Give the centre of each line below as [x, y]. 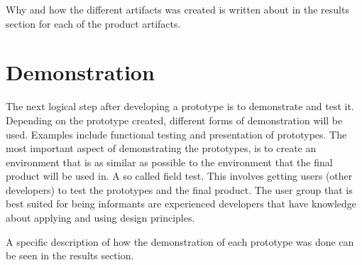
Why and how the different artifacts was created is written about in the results [177, 9]
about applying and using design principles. [100, 218]
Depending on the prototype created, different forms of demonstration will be [174, 120]
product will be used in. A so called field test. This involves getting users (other [179, 176]
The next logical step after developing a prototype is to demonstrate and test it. [180, 106]
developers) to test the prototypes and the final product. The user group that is [179, 189]
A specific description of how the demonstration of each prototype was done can [180, 241]
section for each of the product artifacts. [93, 23]
